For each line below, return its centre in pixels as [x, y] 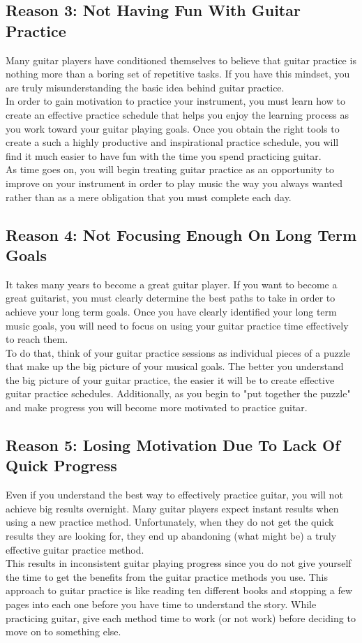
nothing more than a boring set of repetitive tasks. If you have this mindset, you [178, 74]
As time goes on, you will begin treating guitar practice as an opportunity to [170, 169]
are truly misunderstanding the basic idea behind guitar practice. [145, 87]
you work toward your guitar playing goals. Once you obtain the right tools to [173, 128]
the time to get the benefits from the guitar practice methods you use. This [167, 576]
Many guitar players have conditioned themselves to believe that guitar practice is [181, 60]
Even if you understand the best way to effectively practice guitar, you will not [174, 495]
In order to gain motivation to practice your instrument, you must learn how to [175, 101]
